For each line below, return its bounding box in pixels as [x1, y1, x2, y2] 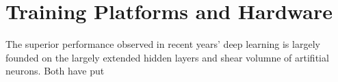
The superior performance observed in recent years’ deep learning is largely [5, 37, 320, 51]
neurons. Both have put [5, 64, 105, 78]
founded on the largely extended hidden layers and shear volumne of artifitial [5, 50, 329, 64]
